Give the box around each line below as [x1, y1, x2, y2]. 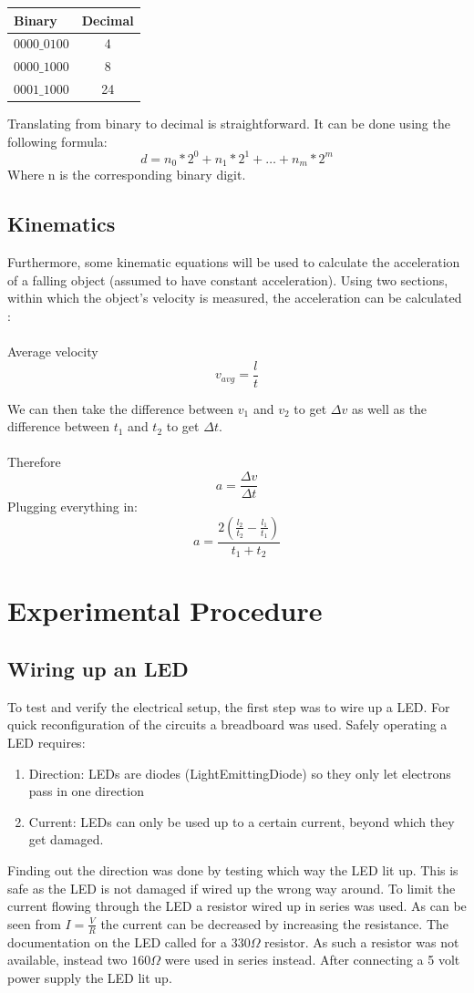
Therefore [7, 452, 61, 471]
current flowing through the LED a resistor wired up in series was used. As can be [7, 896, 467, 915]
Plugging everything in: [7, 497, 138, 516]
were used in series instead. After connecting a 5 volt [164, 950, 460, 969]
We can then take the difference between [7, 398, 234, 418]
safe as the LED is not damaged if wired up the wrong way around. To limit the [7, 878, 456, 897]
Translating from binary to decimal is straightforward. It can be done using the [7, 114, 450, 133]
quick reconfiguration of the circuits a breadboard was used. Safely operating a [7, 715, 448, 734]
